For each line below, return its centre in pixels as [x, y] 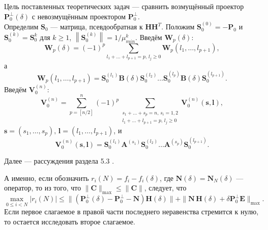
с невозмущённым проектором [79, 16]
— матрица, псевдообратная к [97, 26]
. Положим [178, 26]
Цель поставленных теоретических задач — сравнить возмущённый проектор [124, 6]
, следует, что [165, 188]
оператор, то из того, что [43, 188]
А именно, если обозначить [47, 178]
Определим [21, 26]
